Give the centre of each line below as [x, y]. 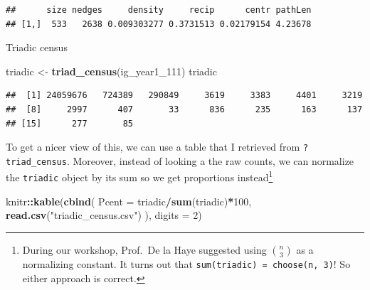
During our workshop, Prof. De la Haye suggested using [144, 249]
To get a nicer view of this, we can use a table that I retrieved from [153, 147]
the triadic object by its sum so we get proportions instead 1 [139, 176]
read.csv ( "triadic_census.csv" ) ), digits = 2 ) [104, 215]
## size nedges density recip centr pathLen [159, 10]
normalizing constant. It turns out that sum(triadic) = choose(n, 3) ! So [186, 263]
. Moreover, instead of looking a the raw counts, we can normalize [210, 160]
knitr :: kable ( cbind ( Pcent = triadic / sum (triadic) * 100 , [129, 201]
